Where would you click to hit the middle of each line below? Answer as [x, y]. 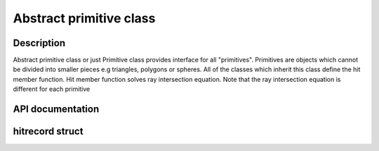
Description [39, 43]
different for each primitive [52, 89]
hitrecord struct [48, 132]
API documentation [56, 109]
